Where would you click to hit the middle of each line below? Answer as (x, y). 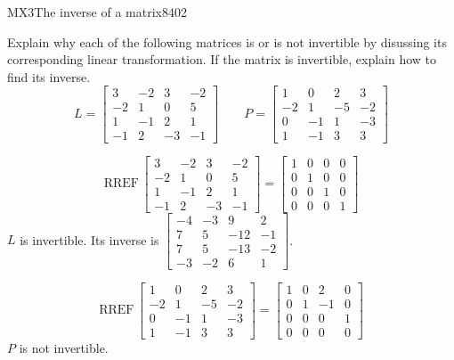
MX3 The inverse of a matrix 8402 (97, 12)
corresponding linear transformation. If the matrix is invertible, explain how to (222, 59)
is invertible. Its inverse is (89, 239)
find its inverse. (49, 76)
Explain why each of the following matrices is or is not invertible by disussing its (227, 41)
